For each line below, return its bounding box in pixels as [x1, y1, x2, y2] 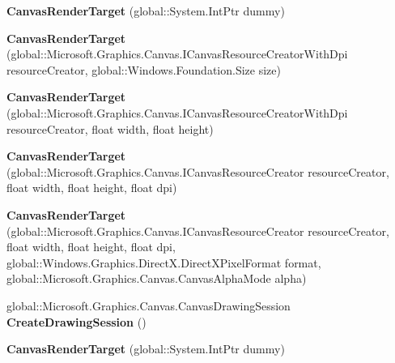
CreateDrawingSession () [6, 313, 147, 330]
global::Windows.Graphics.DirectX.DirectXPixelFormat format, [6, 254, 321, 271]
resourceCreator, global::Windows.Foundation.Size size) [6, 61, 281, 78]
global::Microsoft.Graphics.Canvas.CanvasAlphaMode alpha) [6, 270, 307, 287]
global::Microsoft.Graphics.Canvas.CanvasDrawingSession [6, 297, 291, 314]
